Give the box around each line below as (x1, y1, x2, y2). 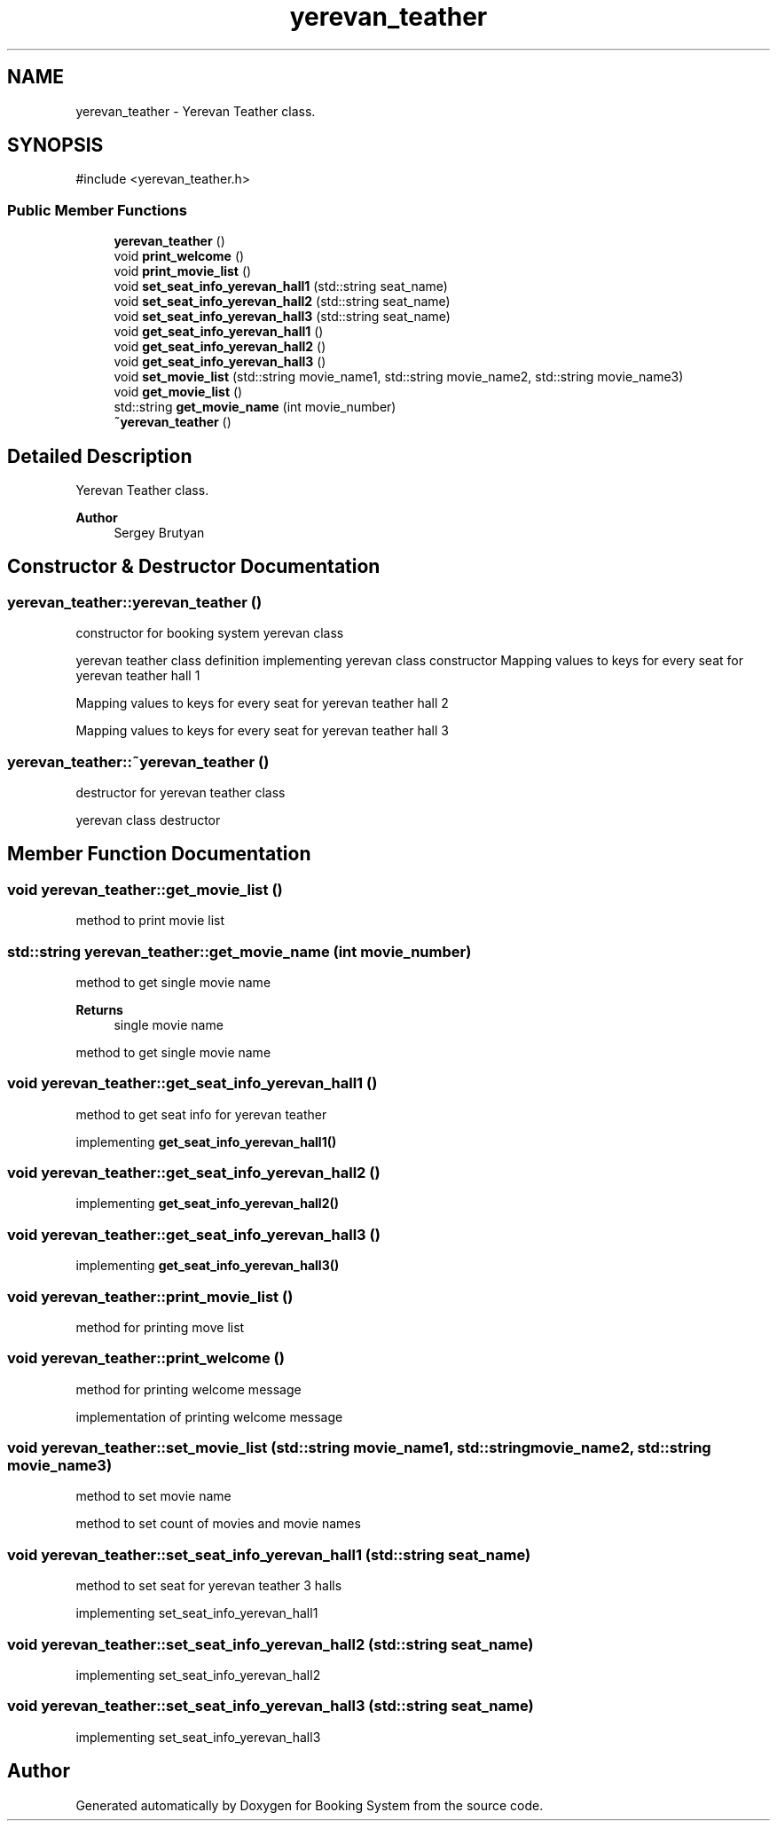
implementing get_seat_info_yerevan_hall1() (75, 1134, 337, 1149)
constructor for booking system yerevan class (75, 625, 344, 641)
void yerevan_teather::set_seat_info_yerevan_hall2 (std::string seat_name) (7, 1635, 534, 1653)
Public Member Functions (7, 200, 187, 219)
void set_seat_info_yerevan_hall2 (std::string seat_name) (114, 294, 451, 310)
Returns (75, 1001, 123, 1017)
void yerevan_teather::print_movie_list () (7, 1287, 294, 1306)
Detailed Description (7, 444, 192, 467)
